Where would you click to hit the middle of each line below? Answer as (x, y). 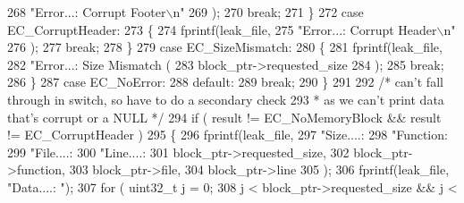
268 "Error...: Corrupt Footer (87, 12)
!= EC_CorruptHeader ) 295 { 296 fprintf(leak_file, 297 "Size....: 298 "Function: (228, 135)
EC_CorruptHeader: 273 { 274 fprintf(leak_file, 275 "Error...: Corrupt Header (222, 29)
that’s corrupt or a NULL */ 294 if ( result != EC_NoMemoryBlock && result (224, 117)
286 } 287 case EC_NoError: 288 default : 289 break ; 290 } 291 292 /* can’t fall (225, 82)
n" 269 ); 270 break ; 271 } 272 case (268, 12)
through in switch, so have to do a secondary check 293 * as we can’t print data (226, 99)
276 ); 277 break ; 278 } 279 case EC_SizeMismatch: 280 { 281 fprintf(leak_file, (225, 47)
